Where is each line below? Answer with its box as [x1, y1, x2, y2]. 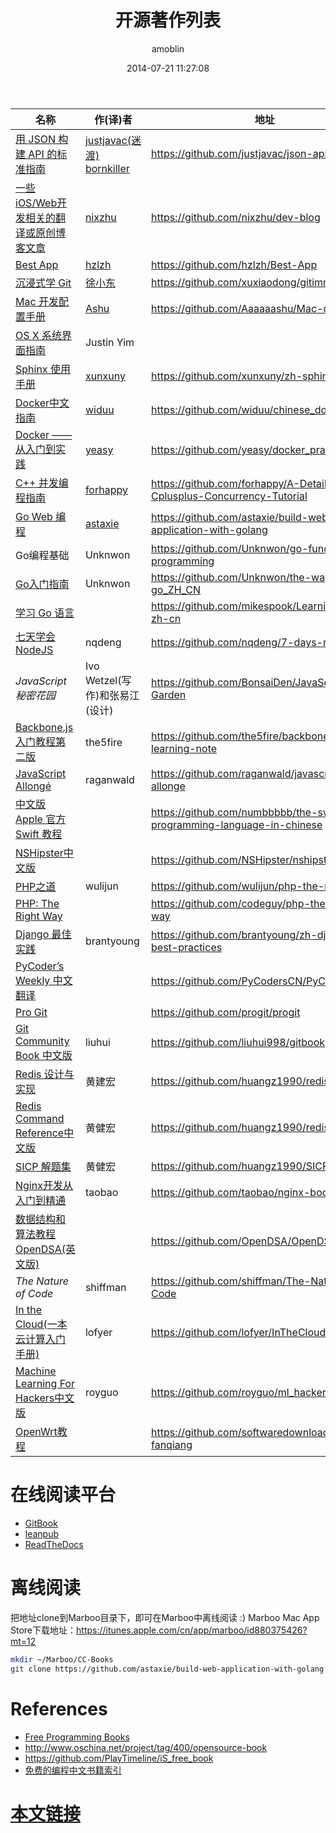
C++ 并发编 [15, 476, 69, 490]
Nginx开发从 [15, 1178, 73, 1192]
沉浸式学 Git [15, 276, 72, 290]
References [10, 1697, 108, 1720]
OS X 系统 [15, 328, 63, 342]
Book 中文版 [15, 1048, 73, 1062]
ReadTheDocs [24, 1538, 84, 1550]
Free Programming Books [24, 1731, 130, 1743]
